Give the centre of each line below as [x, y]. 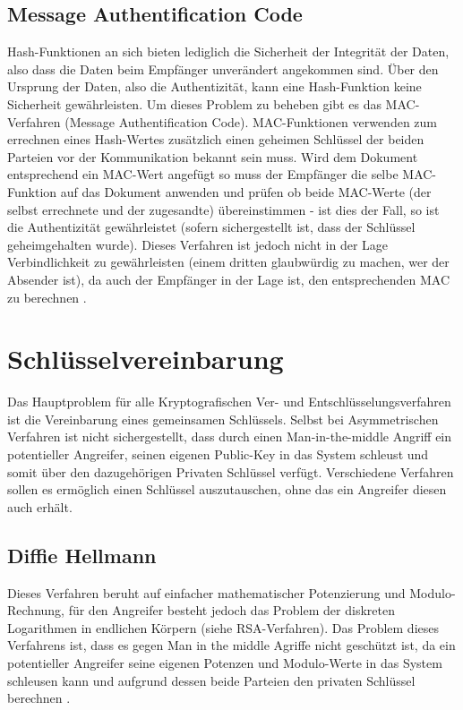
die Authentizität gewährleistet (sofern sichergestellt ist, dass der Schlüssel [211, 227]
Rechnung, [36, 610]
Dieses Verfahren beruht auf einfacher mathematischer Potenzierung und [206, 592]
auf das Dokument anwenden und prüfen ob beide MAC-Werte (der [246, 191]
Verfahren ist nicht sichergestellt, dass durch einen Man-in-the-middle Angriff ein [230, 436]
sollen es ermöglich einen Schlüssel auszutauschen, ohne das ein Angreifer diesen [227, 489]
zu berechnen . [47, 297]
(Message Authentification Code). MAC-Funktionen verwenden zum [251, 121]
